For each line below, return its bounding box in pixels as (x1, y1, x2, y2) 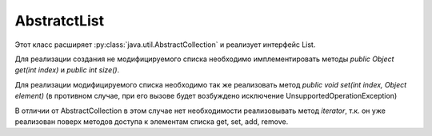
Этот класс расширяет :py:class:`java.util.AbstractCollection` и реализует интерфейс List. (14, 40, 316, 49)
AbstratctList (14, 12, 104, 29)
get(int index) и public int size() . (14, 65, 120, 75)
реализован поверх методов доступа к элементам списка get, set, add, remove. (14, 116, 289, 126)
